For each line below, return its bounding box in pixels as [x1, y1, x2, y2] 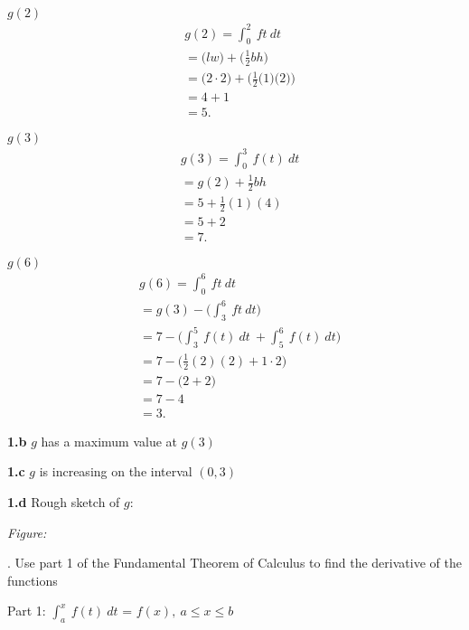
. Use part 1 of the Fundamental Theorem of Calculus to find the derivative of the [7, 553, 462, 572]
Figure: [7, 522, 47, 541]
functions [7, 570, 58, 589]
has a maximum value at [41, 431, 178, 450]
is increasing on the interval [39, 462, 192, 481]
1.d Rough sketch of [7, 492, 120, 511]
